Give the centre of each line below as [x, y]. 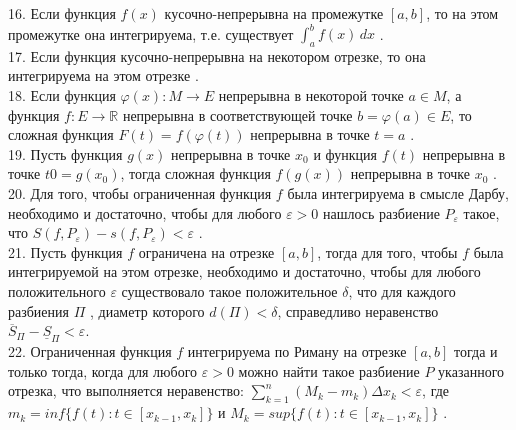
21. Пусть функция [65, 251]
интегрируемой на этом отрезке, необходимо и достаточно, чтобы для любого [244, 271]
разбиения [38, 310]
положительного [57, 291]
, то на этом [462, 13]
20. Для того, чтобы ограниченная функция [140, 193]
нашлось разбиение [381, 212]
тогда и [476, 351]
